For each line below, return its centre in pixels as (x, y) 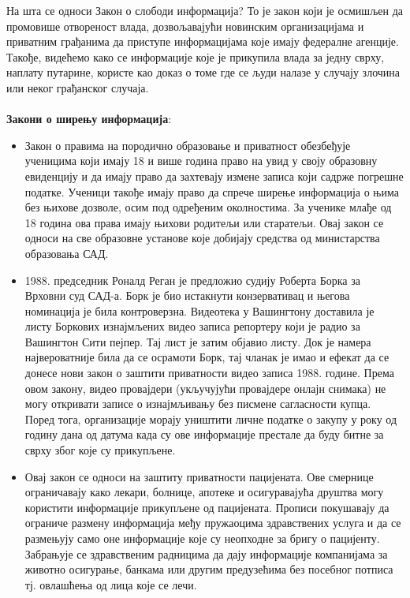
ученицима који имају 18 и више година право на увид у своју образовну (201, 161)
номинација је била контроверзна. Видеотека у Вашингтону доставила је (199, 310)
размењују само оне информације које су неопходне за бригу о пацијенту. (202, 538)
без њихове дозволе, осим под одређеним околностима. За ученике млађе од (208, 207)
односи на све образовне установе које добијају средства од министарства (202, 238)
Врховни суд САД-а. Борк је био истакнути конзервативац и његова (187, 295)
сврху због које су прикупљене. (100, 450)
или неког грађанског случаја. (78, 87)
